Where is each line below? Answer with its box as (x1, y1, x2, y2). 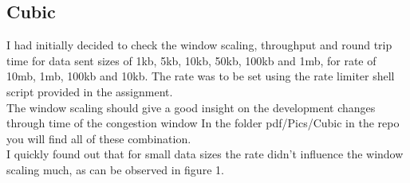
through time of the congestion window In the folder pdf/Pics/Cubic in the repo (6, 115, 400, 131)
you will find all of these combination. (6, 130, 191, 146)
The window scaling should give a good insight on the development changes (6, 99, 376, 115)
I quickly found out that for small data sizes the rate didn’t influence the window (6, 146, 404, 162)
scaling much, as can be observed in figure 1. (6, 161, 224, 177)
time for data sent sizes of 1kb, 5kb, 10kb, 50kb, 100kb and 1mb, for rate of (6, 52, 376, 68)
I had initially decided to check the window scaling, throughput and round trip (6, 37, 392, 53)
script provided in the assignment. (6, 83, 173, 99)
